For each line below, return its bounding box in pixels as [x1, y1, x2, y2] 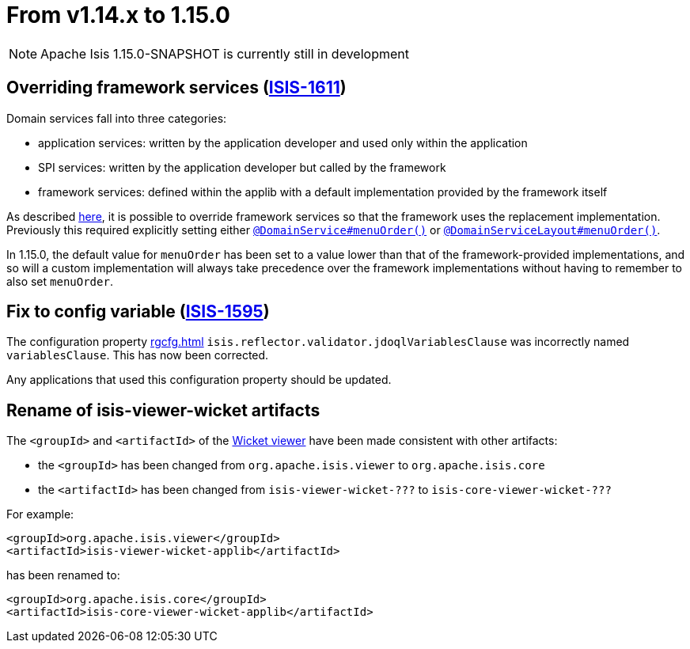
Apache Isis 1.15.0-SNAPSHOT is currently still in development [40, 45, 409, 62]
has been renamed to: [6, 568, 120, 583]
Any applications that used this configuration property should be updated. [6, 373, 392, 387]
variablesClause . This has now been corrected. [6, 348, 269, 362]
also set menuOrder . [6, 274, 113, 288]
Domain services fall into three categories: [6, 111, 227, 125]
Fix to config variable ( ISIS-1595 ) [6, 302, 270, 322]
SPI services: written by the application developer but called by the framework [38, 160, 446, 174]
